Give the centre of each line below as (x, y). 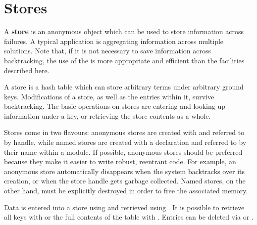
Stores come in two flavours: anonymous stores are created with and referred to (124, 132)
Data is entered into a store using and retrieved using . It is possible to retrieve (124, 207)
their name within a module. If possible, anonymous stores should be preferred (123, 152)
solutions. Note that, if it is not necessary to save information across (107, 51)
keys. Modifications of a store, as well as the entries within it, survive (109, 96)
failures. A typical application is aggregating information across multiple (114, 41)
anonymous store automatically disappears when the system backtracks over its (125, 171)
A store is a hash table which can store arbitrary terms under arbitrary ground (124, 87)
